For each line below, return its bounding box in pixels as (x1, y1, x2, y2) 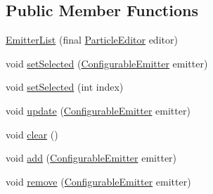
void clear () (6, 127, 58, 141)
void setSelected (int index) (6, 79, 124, 94)
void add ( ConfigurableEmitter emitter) (6, 150, 177, 165)
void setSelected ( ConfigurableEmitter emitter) (6, 56, 208, 70)
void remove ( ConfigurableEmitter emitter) (6, 174, 191, 188)
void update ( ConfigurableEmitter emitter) (6, 103, 191, 117)
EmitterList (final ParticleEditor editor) (6, 32, 178, 47)
